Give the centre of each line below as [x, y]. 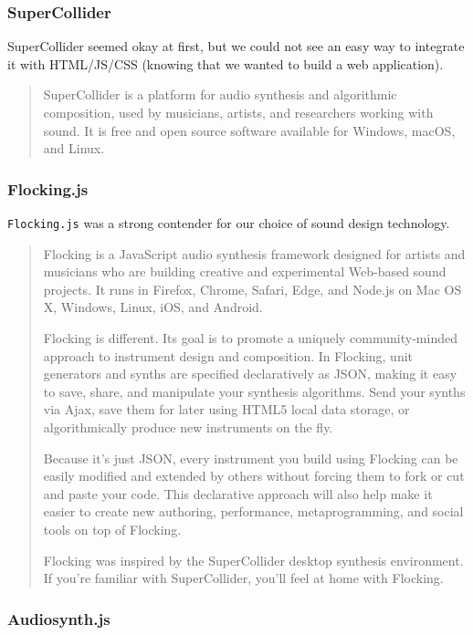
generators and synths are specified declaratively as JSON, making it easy [250, 374]
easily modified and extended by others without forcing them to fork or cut [254, 476]
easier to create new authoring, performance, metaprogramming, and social [253, 511]
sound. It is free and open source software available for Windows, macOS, [249, 130]
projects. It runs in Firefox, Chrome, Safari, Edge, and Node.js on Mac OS [252, 289]
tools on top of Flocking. [112, 529]
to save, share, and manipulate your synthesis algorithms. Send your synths [254, 391]
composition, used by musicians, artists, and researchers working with [238, 112]
